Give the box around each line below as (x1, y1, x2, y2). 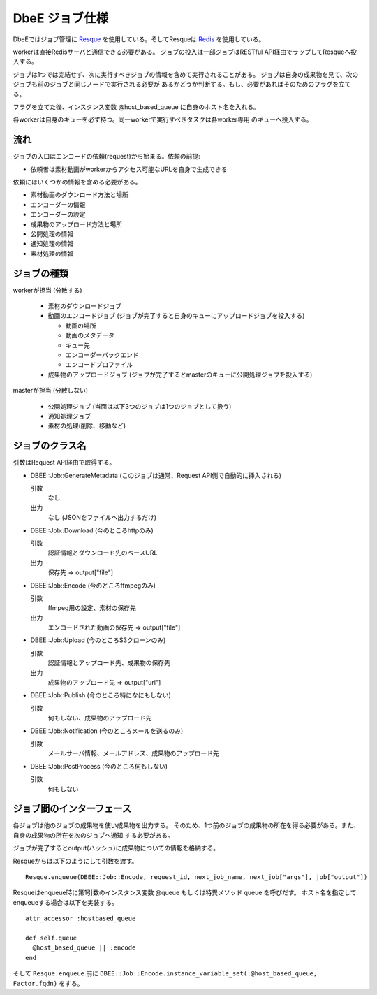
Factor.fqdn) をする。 (13, 979, 84, 987)
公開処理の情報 (30, 229, 73, 238)
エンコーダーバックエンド (65, 350, 139, 359)
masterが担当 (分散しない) (13, 386, 89, 395)
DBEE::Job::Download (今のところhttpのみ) (30, 526, 154, 535)
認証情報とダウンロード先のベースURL (47, 549, 158, 557)
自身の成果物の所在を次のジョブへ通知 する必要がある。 (13, 831, 174, 839)
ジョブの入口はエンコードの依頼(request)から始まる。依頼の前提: (13, 152, 200, 161)
